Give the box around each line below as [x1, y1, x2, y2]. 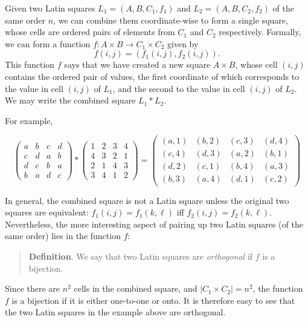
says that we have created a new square [64, 58, 211, 71]
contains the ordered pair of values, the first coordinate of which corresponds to [5, 70, 300, 82]
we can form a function [5, 37, 91, 50]
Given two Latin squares [5, 2, 95, 14]
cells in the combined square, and [74, 282, 197, 295]
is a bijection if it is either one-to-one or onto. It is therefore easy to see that [11, 294, 295, 306]
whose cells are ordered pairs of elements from [5, 25, 175, 38]
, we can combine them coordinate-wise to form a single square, [53, 13, 288, 26]
